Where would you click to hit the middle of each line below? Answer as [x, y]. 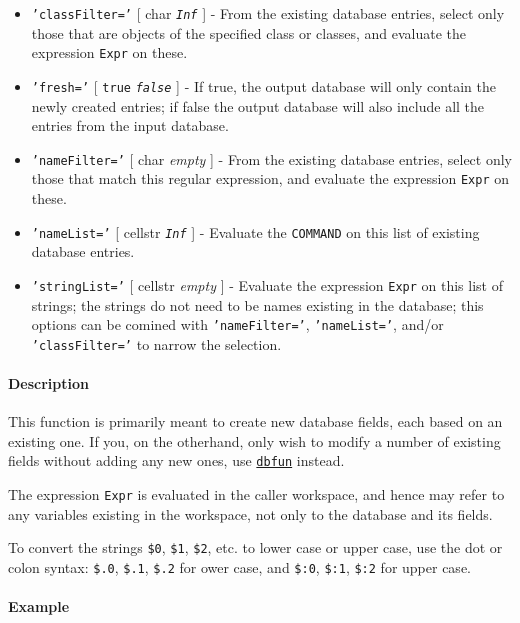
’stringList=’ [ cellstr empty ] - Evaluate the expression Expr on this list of [267, 284]
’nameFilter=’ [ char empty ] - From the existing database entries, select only [271, 158]
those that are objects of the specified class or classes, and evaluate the [249, 32]
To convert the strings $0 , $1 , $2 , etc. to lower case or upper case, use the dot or [255, 547]
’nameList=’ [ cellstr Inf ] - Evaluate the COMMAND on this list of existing [255, 231]
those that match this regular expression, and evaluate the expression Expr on [270, 178]
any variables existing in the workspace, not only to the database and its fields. [250, 513]
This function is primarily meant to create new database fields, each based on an [255, 421]
